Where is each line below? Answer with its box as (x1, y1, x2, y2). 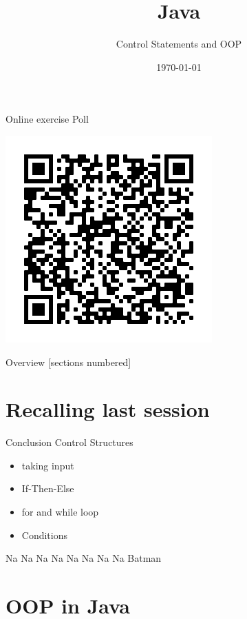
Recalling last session (6, 395, 210, 423)
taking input (21, 458, 74, 472)
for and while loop (21, 505, 99, 518)
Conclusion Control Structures (6, 435, 133, 449)
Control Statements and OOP (116, 37, 242, 51)
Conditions (21, 527, 68, 542)
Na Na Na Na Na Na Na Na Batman (6, 551, 162, 565)
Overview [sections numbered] (6, 354, 131, 369)
